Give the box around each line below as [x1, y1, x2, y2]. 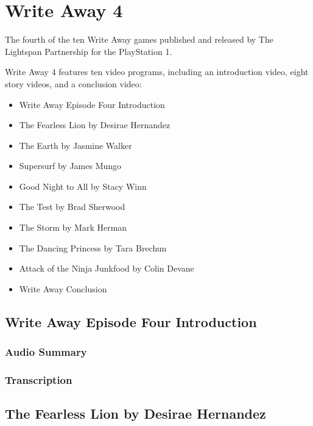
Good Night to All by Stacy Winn [19, 179, 147, 192]
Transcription [5, 372, 72, 387]
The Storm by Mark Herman [19, 221, 127, 234]
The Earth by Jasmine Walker [19, 139, 132, 151]
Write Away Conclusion [19, 282, 107, 295]
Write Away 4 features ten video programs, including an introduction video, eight [5, 65, 309, 78]
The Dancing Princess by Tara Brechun [19, 241, 167, 254]
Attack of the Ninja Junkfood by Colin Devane [19, 262, 194, 275]
